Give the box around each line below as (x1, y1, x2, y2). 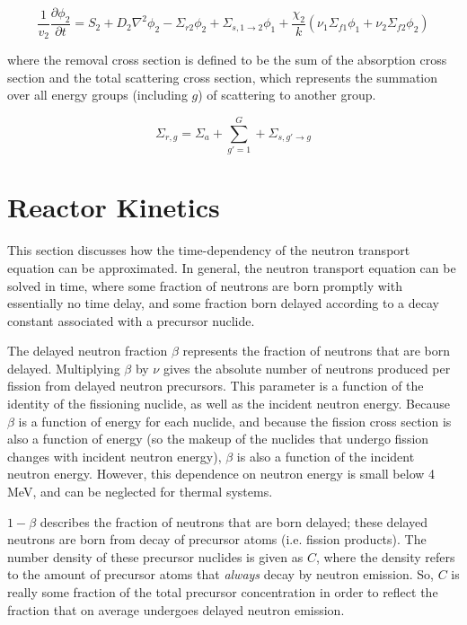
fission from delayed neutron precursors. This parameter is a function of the (7, 376, 424, 395)
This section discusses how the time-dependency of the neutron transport (7, 241, 410, 260)
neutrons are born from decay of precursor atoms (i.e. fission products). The (7, 530, 427, 549)
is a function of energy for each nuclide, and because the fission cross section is (18, 411, 452, 430)
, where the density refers (315, 547, 455, 566)
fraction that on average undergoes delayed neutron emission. (7, 600, 345, 619)
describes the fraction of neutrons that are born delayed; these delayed (40, 512, 428, 531)
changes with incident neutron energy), (7, 446, 222, 465)
